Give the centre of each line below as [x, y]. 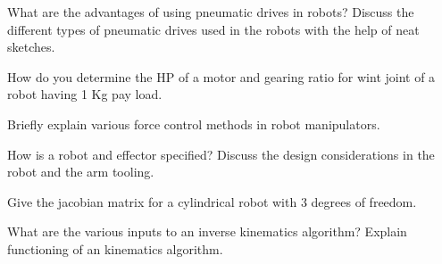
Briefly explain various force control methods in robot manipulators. [194, 124]
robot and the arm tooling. [81, 172]
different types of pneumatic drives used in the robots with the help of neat [213, 29]
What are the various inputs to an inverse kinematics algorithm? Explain [207, 231]
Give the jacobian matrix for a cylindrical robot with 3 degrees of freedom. [212, 201]
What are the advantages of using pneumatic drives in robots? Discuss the [211, 12]
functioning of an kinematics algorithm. [115, 248]
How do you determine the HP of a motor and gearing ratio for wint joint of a [221, 76]
